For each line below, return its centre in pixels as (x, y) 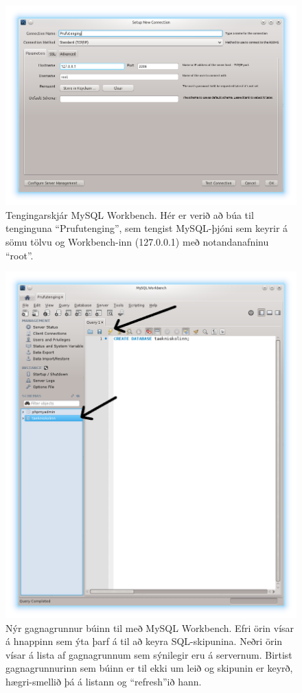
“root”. (20, 255)
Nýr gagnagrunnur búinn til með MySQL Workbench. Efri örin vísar (150, 627)
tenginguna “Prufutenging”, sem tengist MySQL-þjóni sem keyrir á (147, 228)
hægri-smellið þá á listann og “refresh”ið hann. (104, 681)
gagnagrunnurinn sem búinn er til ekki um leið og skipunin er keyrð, (149, 668)
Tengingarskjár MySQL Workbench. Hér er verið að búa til (130, 214)
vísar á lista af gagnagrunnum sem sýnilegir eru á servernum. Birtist (149, 654)
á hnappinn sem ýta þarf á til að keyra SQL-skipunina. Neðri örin (144, 641)
